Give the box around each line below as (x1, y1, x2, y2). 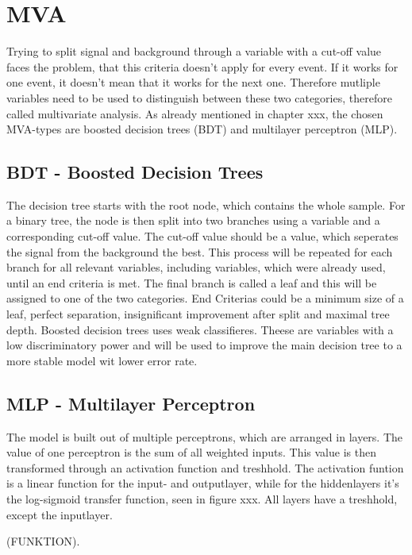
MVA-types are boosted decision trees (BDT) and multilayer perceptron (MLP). (6, 121, 398, 137)
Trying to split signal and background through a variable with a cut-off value (6, 43, 382, 60)
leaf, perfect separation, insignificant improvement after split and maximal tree (6, 306, 390, 322)
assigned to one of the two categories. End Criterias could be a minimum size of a (6, 290, 404, 306)
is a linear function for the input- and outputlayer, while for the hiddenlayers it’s (6, 475, 399, 491)
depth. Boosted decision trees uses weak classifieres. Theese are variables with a (6, 321, 394, 337)
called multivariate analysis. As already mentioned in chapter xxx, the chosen (6, 105, 383, 121)
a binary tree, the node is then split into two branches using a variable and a (6, 212, 380, 229)
